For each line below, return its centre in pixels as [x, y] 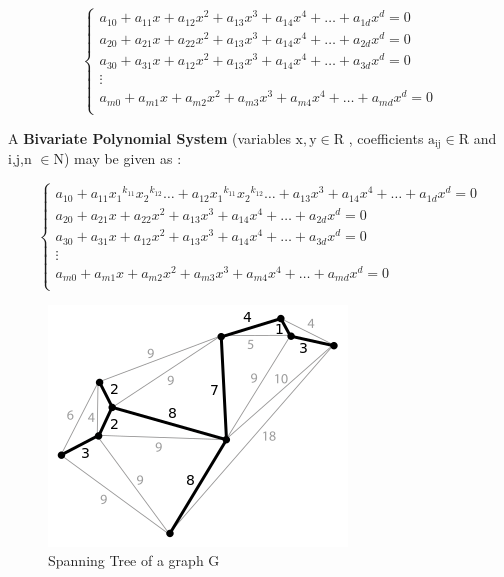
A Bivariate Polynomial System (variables [149, 137]
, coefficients [386, 137]
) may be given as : [123, 158]
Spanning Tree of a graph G [134, 560]
